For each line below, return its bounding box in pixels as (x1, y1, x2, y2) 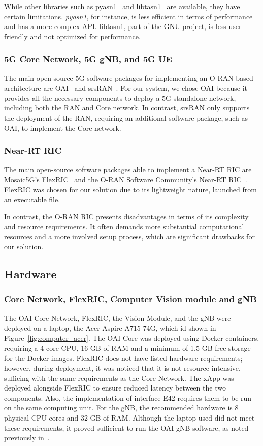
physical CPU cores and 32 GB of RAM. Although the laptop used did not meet (4, 412, 255, 423)
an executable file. (4, 194, 60, 205)
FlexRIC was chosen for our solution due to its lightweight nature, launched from (4, 184, 257, 194)
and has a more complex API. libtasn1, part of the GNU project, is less (4, 21, 226, 32)
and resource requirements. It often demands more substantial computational (4, 221, 244, 232)
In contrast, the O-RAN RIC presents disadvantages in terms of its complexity (4, 211, 249, 221)
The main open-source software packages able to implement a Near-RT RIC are (4, 164, 252, 175)
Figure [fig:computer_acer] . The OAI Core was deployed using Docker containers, (4, 332, 259, 343)
